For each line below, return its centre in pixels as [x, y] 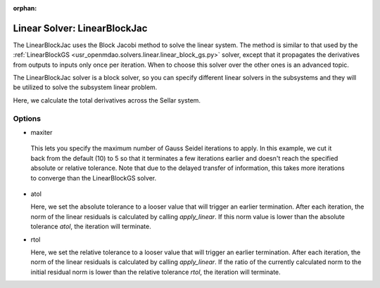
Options [27, 118]
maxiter [42, 132]
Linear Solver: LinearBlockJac [80, 28]
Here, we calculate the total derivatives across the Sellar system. [107, 100]
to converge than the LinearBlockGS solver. [94, 178]
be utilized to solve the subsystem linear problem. [85, 87]
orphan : [25, 8]
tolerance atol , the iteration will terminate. [91, 227]
